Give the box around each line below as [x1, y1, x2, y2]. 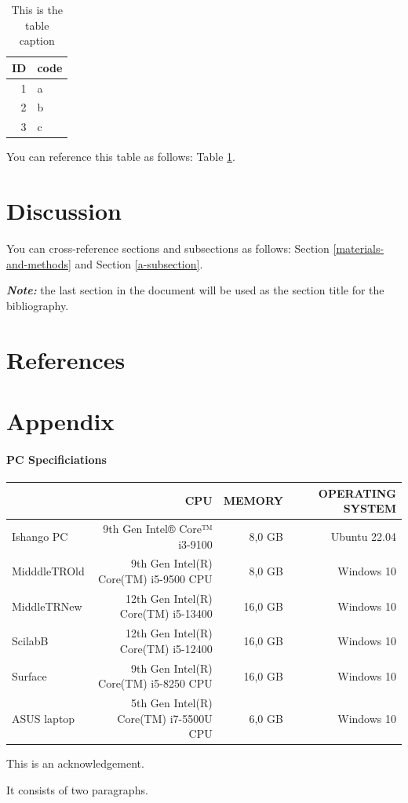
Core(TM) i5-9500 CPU [98, 571, 213, 587]
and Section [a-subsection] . [75, 255, 203, 272]
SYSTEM [343, 500, 396, 516]
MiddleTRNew [12, 597, 82, 614]
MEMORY [223, 492, 283, 509]
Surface [12, 667, 47, 684]
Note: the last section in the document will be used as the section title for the [6, 282, 384, 298]
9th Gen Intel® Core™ [103, 520, 213, 536]
